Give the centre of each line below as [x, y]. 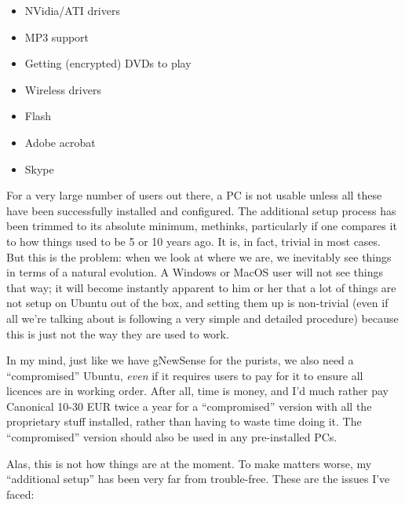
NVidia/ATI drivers [72, 10]
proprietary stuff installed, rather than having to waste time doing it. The [184, 421]
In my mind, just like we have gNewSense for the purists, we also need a [180, 360]
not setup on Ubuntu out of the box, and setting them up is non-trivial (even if [197, 303]
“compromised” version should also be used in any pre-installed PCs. [172, 437]
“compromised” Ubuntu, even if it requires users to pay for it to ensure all [185, 375]
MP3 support [57, 37]
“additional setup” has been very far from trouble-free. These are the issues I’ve [198, 479]
